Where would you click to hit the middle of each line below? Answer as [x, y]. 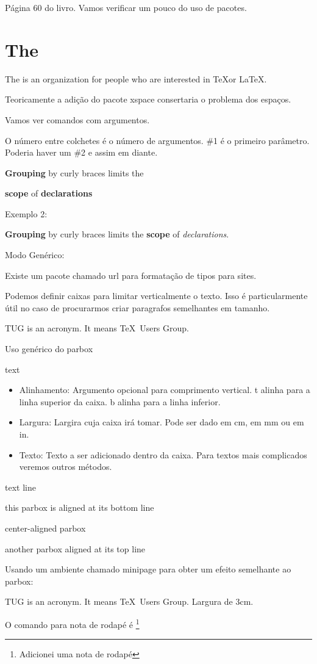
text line [20, 487]
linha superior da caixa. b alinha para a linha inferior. [120, 401]
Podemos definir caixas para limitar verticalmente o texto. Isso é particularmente [156, 296]
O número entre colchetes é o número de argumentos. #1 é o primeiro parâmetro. [157, 140]
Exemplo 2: [26, 213]
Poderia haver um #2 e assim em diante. [81, 152]
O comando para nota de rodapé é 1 [72, 623]
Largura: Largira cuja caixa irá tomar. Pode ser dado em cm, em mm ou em [162, 422]
